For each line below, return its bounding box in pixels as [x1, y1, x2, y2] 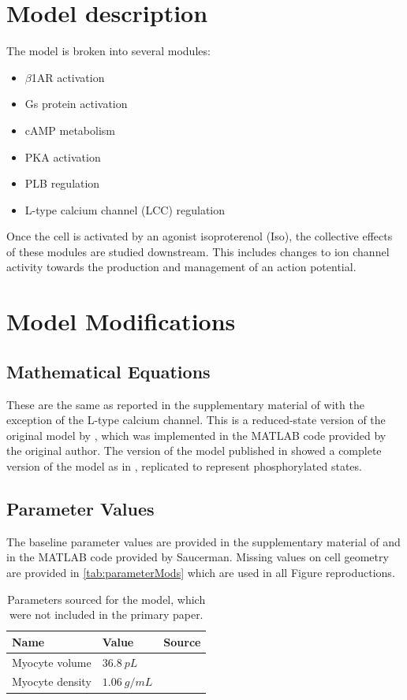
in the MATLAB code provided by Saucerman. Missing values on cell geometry [6, 549, 389, 565]
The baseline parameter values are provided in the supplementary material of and [6, 533, 401, 549]
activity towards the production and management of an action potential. [6, 259, 357, 275]
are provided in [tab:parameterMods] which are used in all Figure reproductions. [6, 564, 395, 580]
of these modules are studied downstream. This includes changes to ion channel [6, 243, 390, 259]
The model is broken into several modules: [6, 43, 211, 59]
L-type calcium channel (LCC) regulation [24, 201, 225, 218]
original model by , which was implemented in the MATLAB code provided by [6, 426, 386, 443]
